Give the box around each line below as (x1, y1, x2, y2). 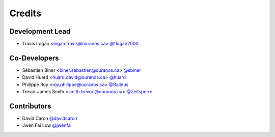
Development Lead (9, 27, 71, 36)
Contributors (9, 102, 51, 111)
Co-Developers (9, 53, 59, 62)
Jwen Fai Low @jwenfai (22, 122, 72, 128)
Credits (9, 8, 42, 19)
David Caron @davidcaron (22, 115, 77, 122)
